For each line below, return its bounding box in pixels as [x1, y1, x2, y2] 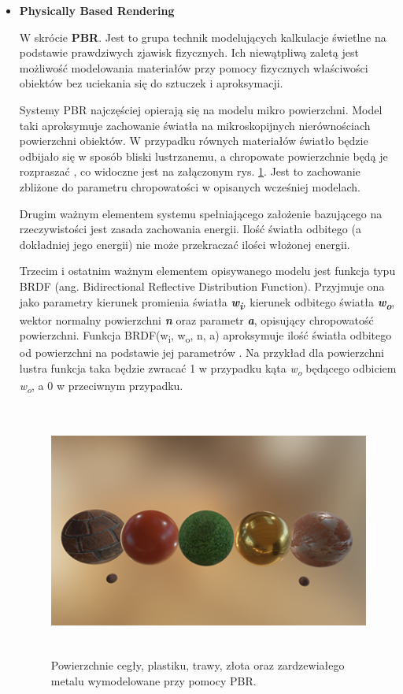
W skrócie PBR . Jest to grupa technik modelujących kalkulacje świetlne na [19, 28, 386, 45]
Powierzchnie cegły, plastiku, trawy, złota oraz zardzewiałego [50, 657, 345, 674]
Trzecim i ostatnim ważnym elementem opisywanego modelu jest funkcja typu [19, 262, 396, 279]
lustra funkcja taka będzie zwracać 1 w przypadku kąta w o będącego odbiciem [19, 359, 397, 378]
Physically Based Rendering [19, 2, 175, 18]
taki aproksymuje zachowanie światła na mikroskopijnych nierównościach [19, 117, 371, 133]
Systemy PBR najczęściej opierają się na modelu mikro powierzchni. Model [19, 101, 383, 117]
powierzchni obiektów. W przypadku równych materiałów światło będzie [19, 132, 368, 149]
